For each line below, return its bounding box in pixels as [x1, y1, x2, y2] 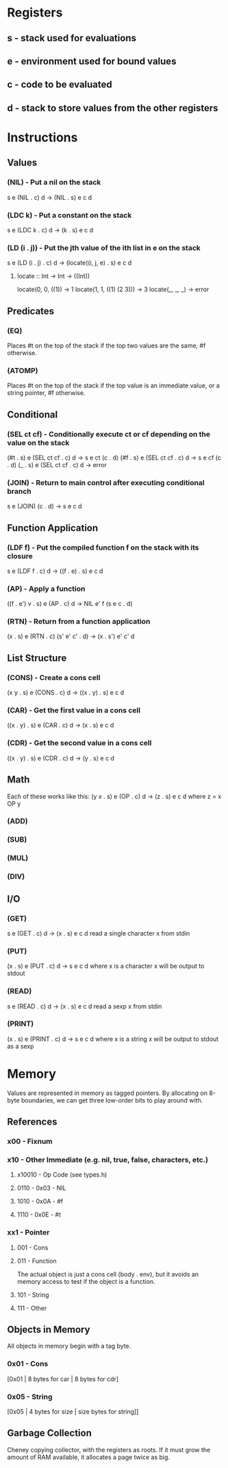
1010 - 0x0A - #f [16, 1197, 64, 1206]
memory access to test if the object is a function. [16, 1277, 155, 1285]
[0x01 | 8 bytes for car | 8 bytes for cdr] [7, 1375, 118, 1383]
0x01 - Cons [7, 1359, 49, 1368]
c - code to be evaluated [7, 79, 113, 91]
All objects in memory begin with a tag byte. [7, 1342, 131, 1351]
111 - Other [16, 1304, 47, 1312]
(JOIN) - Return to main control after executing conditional [7, 477, 205, 487]
